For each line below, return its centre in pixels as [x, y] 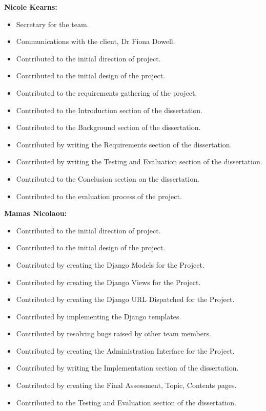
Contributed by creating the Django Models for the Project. [110, 264]
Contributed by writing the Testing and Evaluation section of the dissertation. [139, 161]
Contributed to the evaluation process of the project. [99, 196]
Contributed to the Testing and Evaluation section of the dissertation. [126, 402]
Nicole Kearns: [31, 7]
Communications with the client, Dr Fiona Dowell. [96, 41]
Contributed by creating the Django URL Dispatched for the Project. [125, 299]
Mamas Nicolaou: [36, 213]
